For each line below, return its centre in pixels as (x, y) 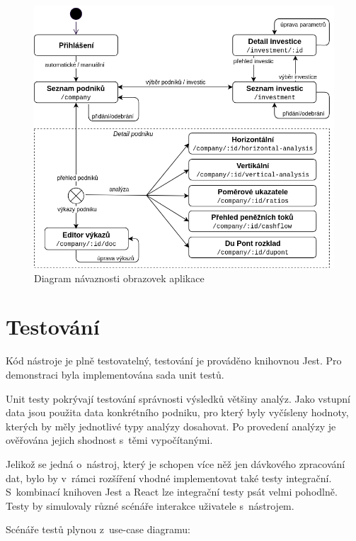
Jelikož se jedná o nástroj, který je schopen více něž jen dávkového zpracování (176, 463)
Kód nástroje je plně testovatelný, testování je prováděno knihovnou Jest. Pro (174, 361)
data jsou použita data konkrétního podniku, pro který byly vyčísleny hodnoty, (177, 412)
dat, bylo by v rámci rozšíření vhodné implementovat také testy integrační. (169, 478)
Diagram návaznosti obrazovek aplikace (119, 278)
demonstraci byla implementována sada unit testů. (115, 374)
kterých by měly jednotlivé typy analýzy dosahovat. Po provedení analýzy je (171, 426)
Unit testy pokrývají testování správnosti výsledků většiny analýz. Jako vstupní (178, 398)
